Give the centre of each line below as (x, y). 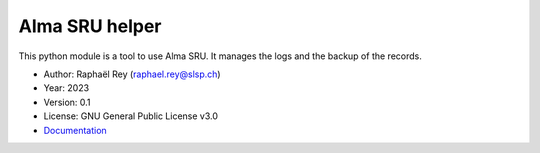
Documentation (75, 130)
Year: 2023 (66, 88)
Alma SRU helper (90, 26)
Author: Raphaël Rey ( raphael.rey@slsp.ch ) (132, 74)
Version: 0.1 (67, 102)
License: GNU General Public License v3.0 (131, 116)
